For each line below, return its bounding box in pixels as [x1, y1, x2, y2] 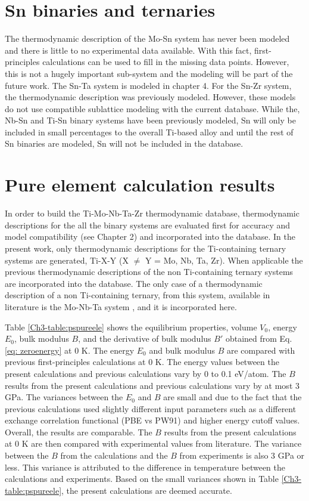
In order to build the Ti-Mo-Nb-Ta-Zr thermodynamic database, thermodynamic [5, 207, 299, 219]
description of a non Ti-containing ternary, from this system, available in [5, 289, 270, 301]
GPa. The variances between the [5, 391, 123, 403]
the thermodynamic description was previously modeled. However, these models [5, 91, 296, 103]
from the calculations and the [60, 449, 168, 462]
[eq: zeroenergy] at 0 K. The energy [5, 344, 135, 356]
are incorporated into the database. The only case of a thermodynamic [5, 277, 263, 289]
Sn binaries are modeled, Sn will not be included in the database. [5, 137, 244, 150]
